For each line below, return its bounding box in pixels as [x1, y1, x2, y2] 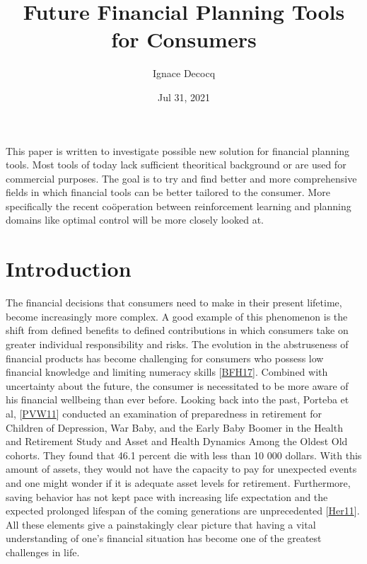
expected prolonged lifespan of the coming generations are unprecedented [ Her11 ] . [6, 503, 360, 518]
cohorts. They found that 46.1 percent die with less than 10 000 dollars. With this [6, 447, 362, 462]
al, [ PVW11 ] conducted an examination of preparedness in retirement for [6, 405, 322, 420]
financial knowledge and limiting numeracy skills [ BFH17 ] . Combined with [6, 364, 328, 379]
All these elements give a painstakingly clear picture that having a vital [6, 517, 316, 531]
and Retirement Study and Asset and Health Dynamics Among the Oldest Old [6, 434, 348, 449]
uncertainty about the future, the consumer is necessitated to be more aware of [6, 378, 349, 393]
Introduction [6, 254, 132, 283]
